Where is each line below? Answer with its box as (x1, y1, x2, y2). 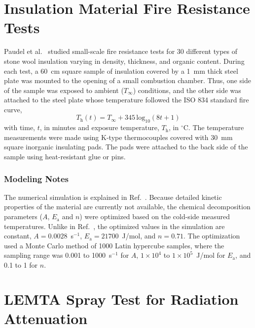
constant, (4, 231, 32, 241)
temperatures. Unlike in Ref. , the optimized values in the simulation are (4, 221, 225, 231)
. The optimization (183, 231, 240, 241)
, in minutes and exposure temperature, (39, 122, 159, 133)
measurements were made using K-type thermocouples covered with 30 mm (4, 132, 233, 142)
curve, (4, 104, 22, 114)
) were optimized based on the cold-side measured (79, 211, 230, 222)
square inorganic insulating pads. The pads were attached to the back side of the (4, 141, 248, 152)
